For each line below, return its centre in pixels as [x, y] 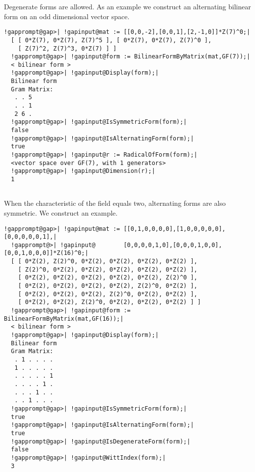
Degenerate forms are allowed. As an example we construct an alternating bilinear [127, 6]
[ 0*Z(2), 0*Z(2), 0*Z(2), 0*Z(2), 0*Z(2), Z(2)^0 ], [108, 278]
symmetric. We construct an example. [61, 212]
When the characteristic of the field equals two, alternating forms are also [115, 203]
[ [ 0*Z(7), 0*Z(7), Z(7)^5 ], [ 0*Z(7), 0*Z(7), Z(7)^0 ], [111, 40]
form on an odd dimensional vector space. [67, 16]
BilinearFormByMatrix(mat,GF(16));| [64, 319]
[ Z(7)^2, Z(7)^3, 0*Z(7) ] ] [67, 48]
